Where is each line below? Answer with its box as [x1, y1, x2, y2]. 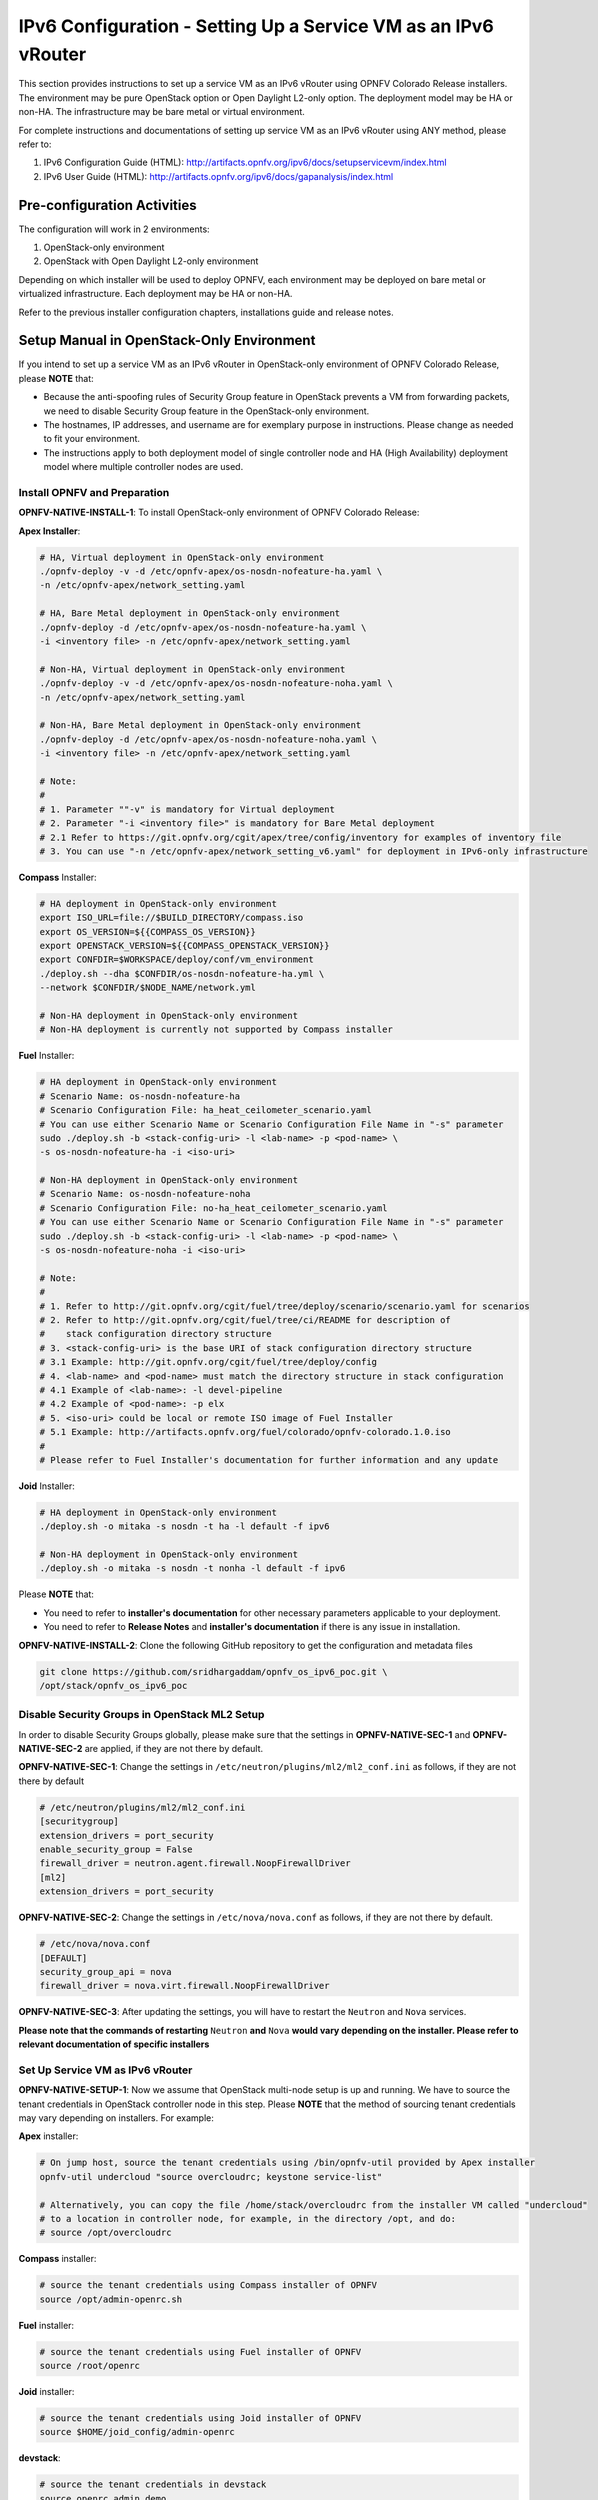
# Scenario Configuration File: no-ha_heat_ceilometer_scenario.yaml [39, 1202, 388, 1214]
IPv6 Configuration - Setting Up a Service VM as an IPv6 [18, 15, 494, 37]
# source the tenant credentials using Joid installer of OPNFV [39, 2413, 362, 2424]
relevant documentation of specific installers [18, 2038, 210, 2050]
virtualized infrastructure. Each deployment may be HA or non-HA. [18, 288, 293, 300]
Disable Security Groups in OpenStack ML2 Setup [18, 1708, 265, 1722]
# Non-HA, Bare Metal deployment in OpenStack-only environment [39, 720, 362, 731]
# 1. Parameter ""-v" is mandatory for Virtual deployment [39, 803, 335, 815]
